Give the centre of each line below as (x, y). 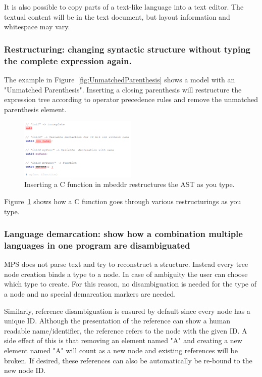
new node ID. (25, 370)
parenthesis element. (35, 109)
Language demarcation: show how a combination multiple (123, 234)
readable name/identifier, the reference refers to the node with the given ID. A (126, 330)
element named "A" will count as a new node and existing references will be (121, 350)
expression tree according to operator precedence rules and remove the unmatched (131, 99)
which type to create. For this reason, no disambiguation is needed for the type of (130, 284)
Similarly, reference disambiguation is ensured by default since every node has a (127, 311)
